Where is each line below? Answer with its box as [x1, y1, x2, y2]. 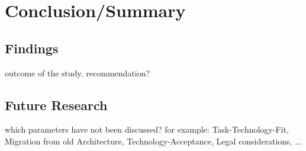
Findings [5, 38, 59, 57]
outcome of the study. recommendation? [5, 66, 150, 79]
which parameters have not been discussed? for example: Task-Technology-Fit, [5, 123, 289, 136]
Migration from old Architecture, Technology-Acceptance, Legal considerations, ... [5, 134, 302, 147]
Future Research [5, 95, 108, 114]
